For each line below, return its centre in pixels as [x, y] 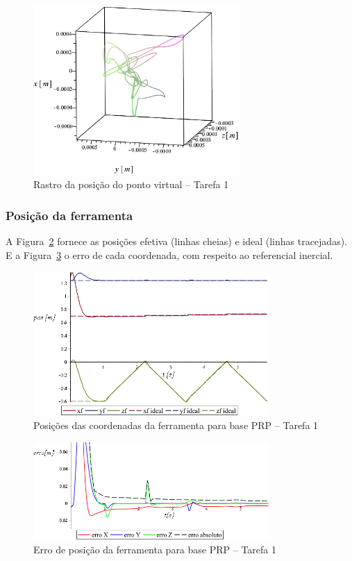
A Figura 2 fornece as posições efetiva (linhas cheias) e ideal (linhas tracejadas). [176, 241]
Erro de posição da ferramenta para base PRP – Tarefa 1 [155, 549]
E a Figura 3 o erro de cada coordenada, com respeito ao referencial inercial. [169, 254]
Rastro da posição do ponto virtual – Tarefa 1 [131, 184]
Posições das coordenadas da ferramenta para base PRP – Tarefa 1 [176, 425]
